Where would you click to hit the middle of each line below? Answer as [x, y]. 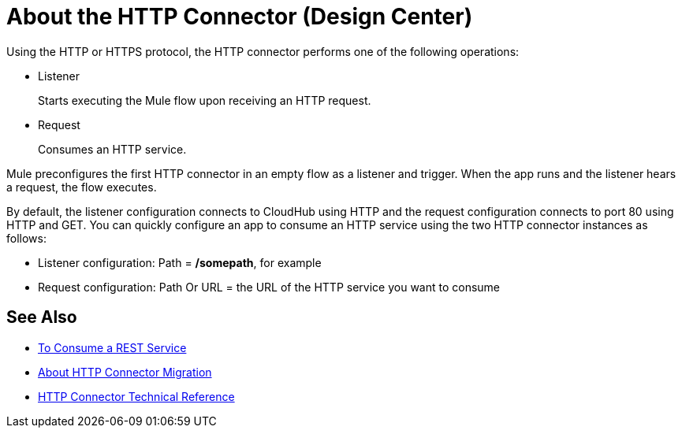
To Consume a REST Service [112, 347]
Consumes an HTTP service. [112, 149]
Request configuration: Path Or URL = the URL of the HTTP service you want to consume [269, 287]
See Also [42, 317]
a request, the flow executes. [82, 187]
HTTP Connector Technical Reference [136, 396]
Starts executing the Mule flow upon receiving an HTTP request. [205, 100]
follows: [26, 238]
